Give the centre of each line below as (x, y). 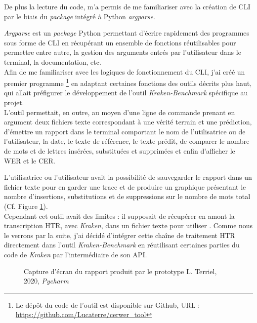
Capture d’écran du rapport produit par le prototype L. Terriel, (120, 271)
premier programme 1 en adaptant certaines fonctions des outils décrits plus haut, (128, 82)
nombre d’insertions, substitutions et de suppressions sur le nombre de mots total (127, 196)
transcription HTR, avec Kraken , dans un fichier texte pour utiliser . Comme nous (128, 225)
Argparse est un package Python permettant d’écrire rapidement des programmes (127, 33)
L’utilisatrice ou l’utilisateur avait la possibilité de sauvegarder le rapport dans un (128, 177)
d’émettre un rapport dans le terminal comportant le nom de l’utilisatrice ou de (125, 131)
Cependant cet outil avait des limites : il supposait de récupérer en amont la (119, 216)
